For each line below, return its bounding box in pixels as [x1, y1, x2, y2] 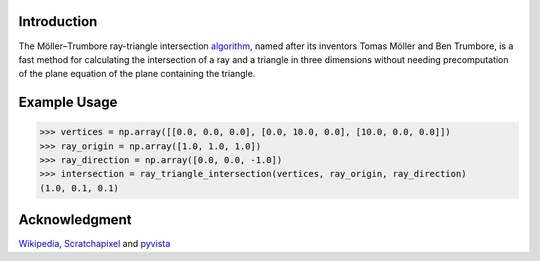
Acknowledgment [18, 211, 132, 229]
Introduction [18, 13, 98, 30]
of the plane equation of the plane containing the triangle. [18, 68, 256, 80]
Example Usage [18, 94, 118, 111]
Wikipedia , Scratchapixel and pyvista [18, 238, 171, 250]
